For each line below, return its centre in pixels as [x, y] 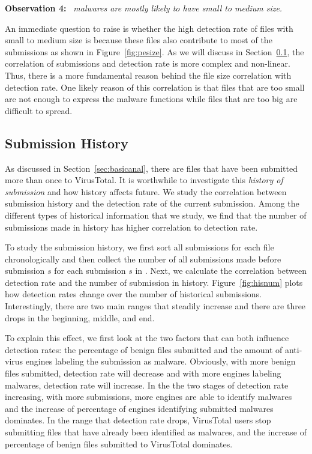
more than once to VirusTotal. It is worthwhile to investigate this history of [144, 180]
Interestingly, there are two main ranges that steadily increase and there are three [155, 306]
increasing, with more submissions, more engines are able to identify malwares [148, 397]
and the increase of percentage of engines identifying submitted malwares [139, 408]
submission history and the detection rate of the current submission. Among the [152, 203]
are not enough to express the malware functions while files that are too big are [151, 99]
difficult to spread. [39, 110]
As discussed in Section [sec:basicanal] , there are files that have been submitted [151, 168]
